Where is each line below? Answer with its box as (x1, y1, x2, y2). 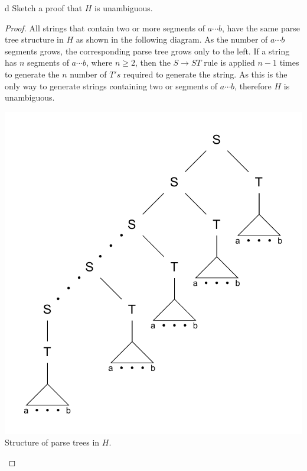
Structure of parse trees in (5, 436, 100, 449)
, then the (135, 56, 171, 69)
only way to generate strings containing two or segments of (5, 79, 218, 92)
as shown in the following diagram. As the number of (76, 33, 268, 46)
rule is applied (204, 56, 255, 69)
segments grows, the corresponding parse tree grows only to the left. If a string (5, 44, 290, 57)
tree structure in (5, 33, 64, 46)
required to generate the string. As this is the (123, 67, 288, 80)
